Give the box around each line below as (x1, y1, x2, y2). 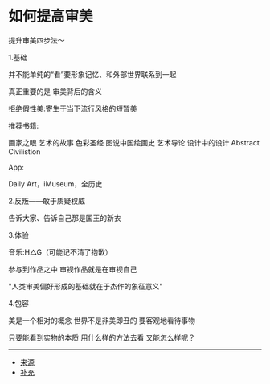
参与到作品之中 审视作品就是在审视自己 (8, 264, 137, 274)
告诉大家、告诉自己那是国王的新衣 (8, 213, 121, 223)
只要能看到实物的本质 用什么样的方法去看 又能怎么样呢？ (8, 333, 195, 342)
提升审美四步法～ (8, 35, 65, 45)
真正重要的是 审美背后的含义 (8, 86, 102, 96)
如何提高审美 (8, 7, 94, 26)
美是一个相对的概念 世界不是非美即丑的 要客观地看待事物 (8, 315, 195, 325)
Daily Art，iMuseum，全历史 (8, 178, 103, 189)
